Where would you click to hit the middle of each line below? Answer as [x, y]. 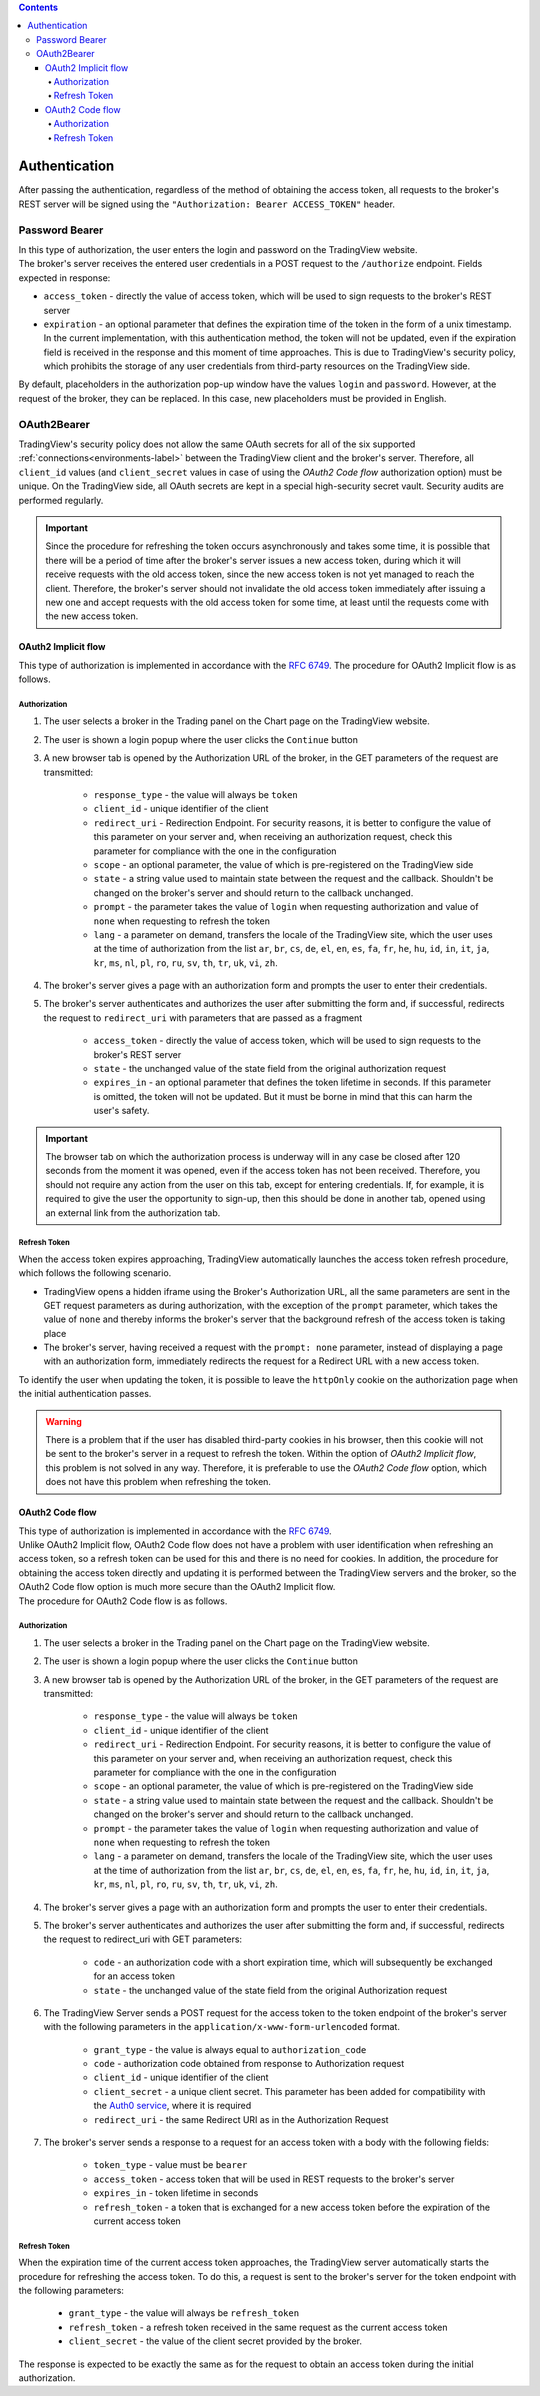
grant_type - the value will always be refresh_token [184, 2313]
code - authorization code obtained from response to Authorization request [249, 2064]
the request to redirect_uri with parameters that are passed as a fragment [203, 1017]
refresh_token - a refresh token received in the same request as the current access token [258, 2327]
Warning [63, 1421]
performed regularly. [61, 500]
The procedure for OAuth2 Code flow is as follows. [123, 1601]
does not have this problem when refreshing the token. [158, 1482]
